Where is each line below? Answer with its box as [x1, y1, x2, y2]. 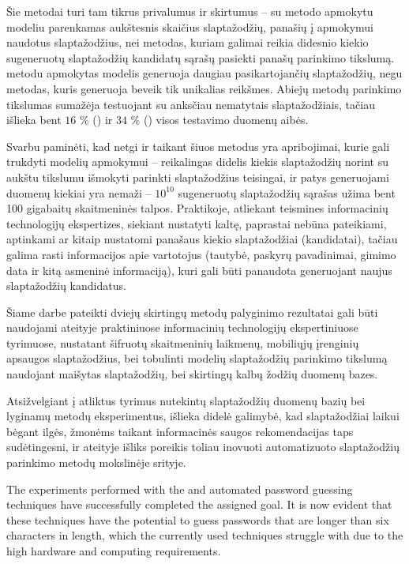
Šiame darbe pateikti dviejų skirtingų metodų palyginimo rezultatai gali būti [6, 303, 378, 320]
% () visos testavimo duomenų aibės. [130, 111, 309, 128]
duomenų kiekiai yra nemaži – [6, 184, 152, 201]
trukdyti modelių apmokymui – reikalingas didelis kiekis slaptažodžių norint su [6, 153, 388, 170]
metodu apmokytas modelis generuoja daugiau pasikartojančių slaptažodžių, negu [6, 65, 403, 81]
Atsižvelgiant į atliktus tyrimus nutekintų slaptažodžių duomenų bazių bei [6, 392, 366, 408]
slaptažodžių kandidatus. [6, 277, 126, 294]
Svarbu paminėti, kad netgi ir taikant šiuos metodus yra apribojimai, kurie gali [6, 137, 390, 154]
